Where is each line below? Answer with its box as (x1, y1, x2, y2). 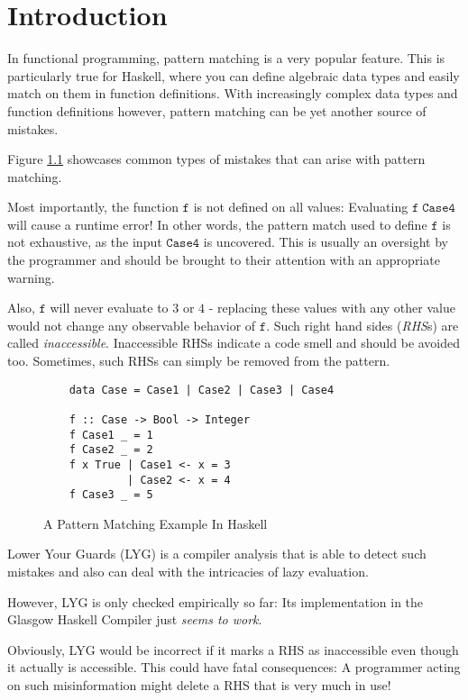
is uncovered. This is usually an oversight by (203, 232, 448, 251)
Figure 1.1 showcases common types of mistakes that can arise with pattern (7, 150, 426, 168)
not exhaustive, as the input (7, 232, 162, 251)
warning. (7, 268, 55, 286)
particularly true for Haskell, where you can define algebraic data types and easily (7, 66, 460, 85)
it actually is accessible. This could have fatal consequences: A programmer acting (7, 658, 461, 677)
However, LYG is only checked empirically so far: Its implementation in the (7, 592, 424, 611)
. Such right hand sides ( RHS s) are (266, 315, 459, 334)
